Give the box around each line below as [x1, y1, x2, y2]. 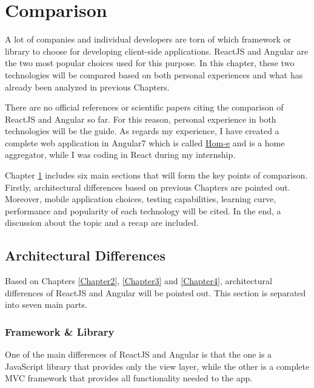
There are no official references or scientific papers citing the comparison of [5, 101, 284, 114]
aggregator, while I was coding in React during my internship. [5, 148, 236, 161]
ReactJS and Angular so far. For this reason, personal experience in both [5, 112, 276, 125]
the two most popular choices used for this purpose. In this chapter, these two [5, 56, 295, 69]
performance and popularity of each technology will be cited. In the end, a [5, 204, 281, 217]
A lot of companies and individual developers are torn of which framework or [5, 33, 292, 46]
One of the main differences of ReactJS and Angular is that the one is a [5, 348, 272, 361]
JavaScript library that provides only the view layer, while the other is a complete [5, 359, 310, 372]
